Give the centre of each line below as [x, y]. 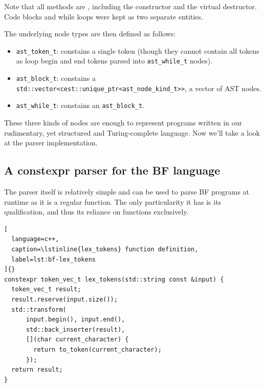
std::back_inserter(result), [75, 329]
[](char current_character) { [77, 340]
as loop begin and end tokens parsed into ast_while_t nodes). [114, 61]
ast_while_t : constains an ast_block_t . [80, 105]
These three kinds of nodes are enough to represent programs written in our [123, 123]
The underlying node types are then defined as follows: [90, 34]
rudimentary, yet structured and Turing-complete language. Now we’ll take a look [132, 132]
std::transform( [39, 309]
